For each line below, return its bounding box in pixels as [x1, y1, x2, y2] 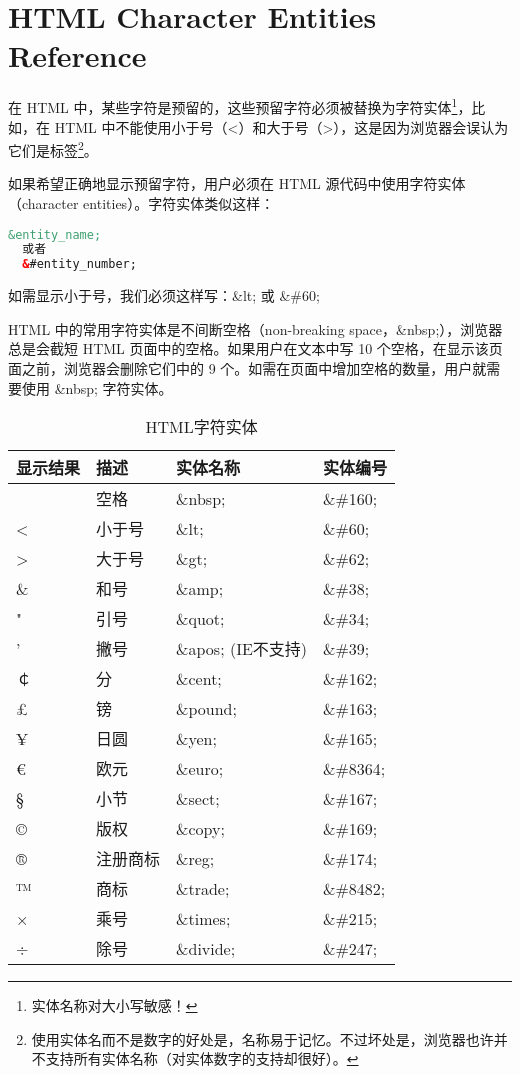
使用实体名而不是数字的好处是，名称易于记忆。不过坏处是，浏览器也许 [31, 1028, 494, 1049]
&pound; [176, 696, 237, 720]
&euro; [176, 756, 224, 780]
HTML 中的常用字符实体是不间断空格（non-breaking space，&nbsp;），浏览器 [8, 318, 503, 339]
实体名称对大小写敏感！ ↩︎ [31, 995, 198, 1016]
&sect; [176, 786, 220, 810]
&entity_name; [8, 227, 102, 242]
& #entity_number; [22, 257, 137, 272]
